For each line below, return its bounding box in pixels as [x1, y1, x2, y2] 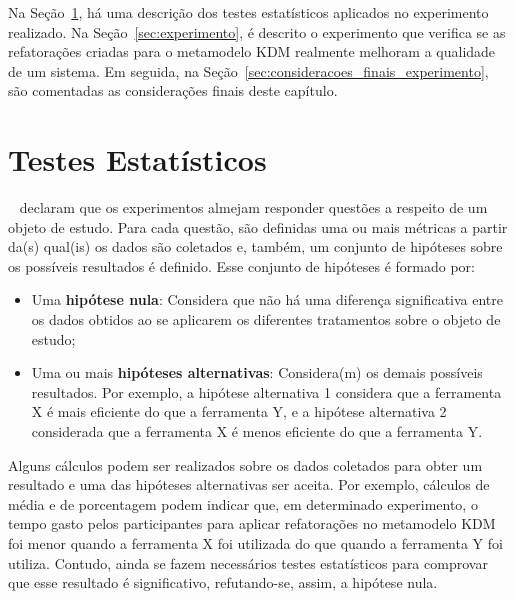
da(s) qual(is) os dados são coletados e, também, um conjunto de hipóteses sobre [8, 236, 503, 257]
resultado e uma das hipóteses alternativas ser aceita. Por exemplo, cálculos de [8, 474, 490, 495]
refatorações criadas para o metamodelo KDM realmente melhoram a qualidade [8, 41, 496, 62]
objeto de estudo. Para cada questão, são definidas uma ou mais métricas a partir [8, 216, 508, 237]
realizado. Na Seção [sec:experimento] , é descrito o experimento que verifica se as [8, 21, 506, 42]
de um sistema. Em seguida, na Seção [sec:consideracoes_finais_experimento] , [8, 60, 489, 81]
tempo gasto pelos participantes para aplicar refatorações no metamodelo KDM [8, 513, 496, 534]
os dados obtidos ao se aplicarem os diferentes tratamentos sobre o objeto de [31, 309, 501, 330]
